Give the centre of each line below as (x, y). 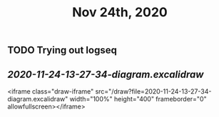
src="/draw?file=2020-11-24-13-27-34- (153, 91)
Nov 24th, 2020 (120, 12)
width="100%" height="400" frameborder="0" (138, 99)
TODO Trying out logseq (62, 50)
